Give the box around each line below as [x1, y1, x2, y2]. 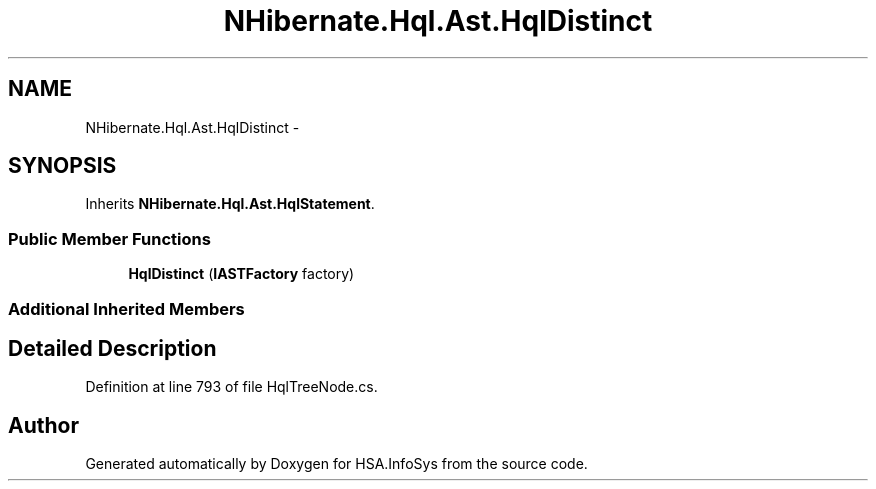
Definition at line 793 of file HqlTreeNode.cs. [85, 378, 378, 396]
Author [8, 412, 79, 438]
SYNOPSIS [8, 153, 117, 179]
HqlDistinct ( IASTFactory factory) [128, 265, 355, 283]
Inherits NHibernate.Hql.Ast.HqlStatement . [85, 195, 375, 213]
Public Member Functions [8, 228, 211, 249]
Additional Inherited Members [8, 298, 245, 319]
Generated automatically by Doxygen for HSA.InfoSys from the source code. [85, 455, 588, 473]
